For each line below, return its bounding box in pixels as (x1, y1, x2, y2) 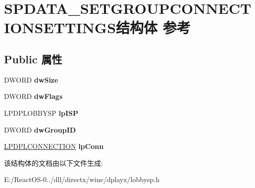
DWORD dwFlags (4, 91, 63, 101)
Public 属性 (4, 51, 62, 66)
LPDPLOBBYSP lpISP (4, 107, 78, 118)
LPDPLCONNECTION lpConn (4, 141, 104, 151)
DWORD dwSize (4, 74, 58, 85)
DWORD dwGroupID (4, 124, 76, 135)
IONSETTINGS (4, 17, 116, 38)
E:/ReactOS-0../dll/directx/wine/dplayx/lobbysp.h (4, 174, 160, 185)
